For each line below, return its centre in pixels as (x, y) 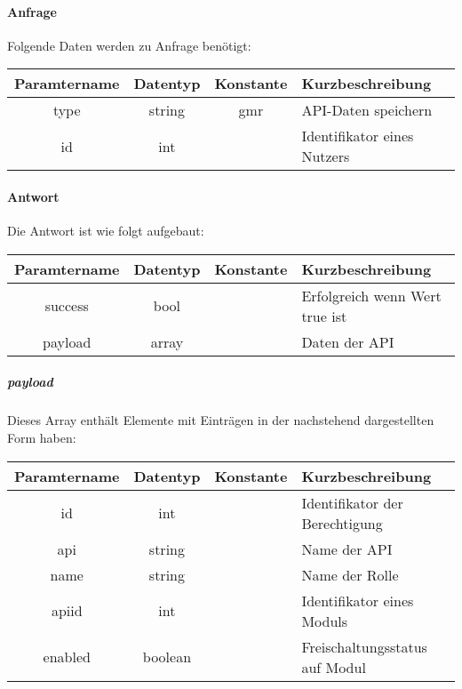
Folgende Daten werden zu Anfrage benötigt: (129, 45)
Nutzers (326, 156)
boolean (167, 657)
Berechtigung (342, 523)
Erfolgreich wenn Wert (371, 295)
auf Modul (334, 667)
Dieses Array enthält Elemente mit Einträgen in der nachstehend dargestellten (221, 420)
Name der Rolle (350, 574)
